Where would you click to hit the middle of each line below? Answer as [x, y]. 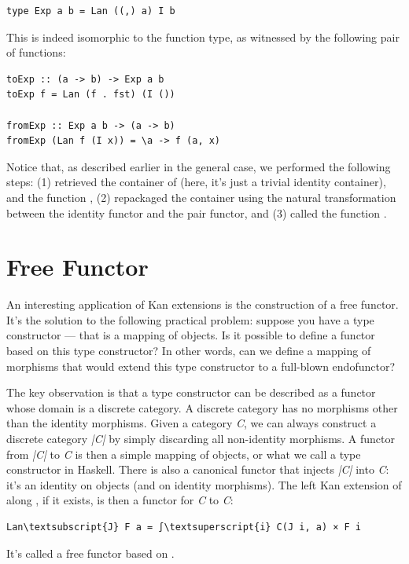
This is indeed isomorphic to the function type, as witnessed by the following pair [203, 37]
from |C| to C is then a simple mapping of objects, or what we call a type [184, 454]
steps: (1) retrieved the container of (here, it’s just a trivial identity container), [196, 182]
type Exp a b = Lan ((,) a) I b [91, 11]
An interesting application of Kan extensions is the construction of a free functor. [203, 304]
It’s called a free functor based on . [90, 553]
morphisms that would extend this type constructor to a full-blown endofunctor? [201, 366]
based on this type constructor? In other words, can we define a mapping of [189, 351]
